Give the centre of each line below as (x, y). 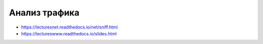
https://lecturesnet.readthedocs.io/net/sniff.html (69, 27)
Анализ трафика (44, 13)
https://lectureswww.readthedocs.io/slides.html (69, 33)
